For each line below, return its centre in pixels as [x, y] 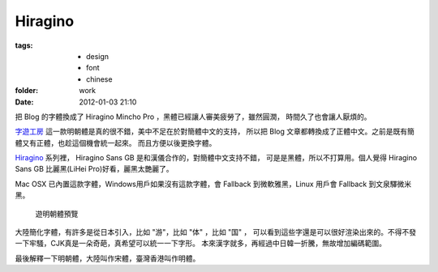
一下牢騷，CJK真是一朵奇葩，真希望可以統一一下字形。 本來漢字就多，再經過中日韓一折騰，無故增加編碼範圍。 [201, 244]
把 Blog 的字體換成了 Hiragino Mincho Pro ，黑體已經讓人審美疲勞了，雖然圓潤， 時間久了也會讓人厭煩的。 [193, 117]
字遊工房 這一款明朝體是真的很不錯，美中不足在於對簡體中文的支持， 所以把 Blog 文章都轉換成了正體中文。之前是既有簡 [215, 132]
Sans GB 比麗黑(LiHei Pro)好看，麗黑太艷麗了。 [94, 169]
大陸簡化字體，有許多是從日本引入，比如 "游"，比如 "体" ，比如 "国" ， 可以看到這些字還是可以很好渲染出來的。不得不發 [216, 232]
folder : [27, 91]
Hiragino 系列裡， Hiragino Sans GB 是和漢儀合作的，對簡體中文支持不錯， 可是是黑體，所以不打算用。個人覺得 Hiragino [216, 158]
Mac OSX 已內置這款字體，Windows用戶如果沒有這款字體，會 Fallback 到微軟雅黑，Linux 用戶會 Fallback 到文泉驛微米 [213, 184]
